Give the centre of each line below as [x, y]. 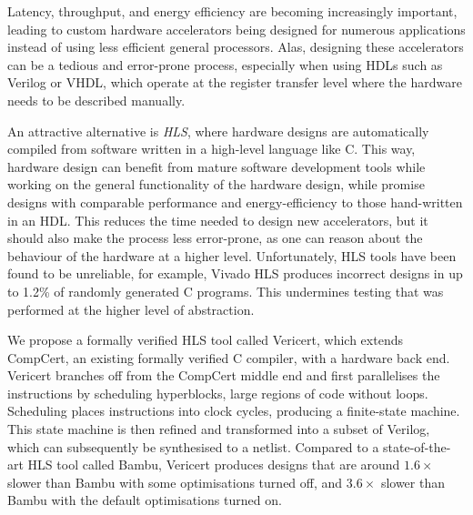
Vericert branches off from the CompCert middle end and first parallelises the [224, 375]
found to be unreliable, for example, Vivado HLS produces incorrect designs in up [235, 273]
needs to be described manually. [96, 100]
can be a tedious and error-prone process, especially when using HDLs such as [225, 64]
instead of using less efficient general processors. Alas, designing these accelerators [236, 47]
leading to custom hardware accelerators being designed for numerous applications [236, 29]
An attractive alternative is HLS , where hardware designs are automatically [218, 131]
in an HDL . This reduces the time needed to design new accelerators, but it [218, 220]
